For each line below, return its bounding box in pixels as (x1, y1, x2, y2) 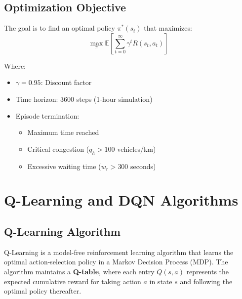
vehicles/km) (117, 143, 156, 154)
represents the (186, 266, 229, 276)
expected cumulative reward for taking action (4, 276, 141, 286)
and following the (180, 276, 233, 286)
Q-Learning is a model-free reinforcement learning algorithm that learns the (4, 247, 234, 257)
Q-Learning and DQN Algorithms (4, 190, 239, 210)
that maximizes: (144, 23, 192, 33)
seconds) (130, 161, 156, 171)
